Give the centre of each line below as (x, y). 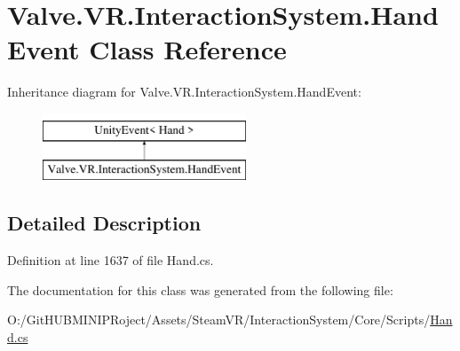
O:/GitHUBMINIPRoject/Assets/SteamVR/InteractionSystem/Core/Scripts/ (219, 320)
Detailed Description (104, 223)
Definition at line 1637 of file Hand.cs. (111, 260)
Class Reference (188, 49)
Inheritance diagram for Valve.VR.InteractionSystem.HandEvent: (184, 92)
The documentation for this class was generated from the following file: (200, 289)
